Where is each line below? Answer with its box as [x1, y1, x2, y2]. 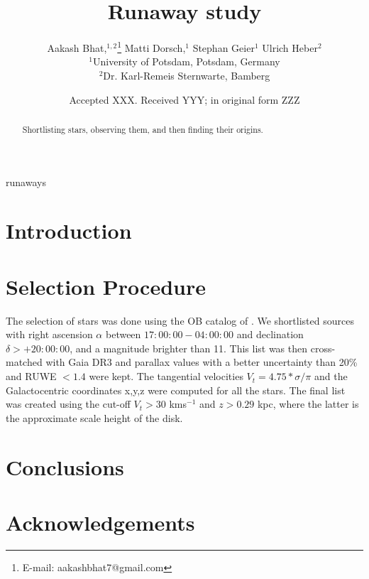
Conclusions [6, 452, 124, 481]
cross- [310, 340, 336, 355]
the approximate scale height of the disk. [6, 410, 183, 425]
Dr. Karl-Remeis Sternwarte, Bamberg [103, 67, 270, 82]
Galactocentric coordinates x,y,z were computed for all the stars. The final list [6, 382, 346, 397]
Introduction [6, 216, 132, 245]
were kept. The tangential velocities [89, 369, 243, 384]
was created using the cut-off [6, 396, 131, 411]
